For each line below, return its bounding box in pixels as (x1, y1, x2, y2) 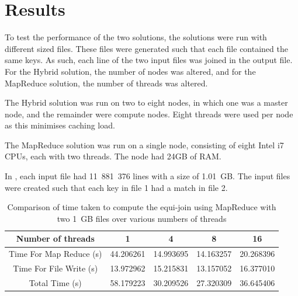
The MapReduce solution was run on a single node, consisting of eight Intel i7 (5, 138, 284, 151)
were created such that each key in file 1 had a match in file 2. (5, 181, 228, 193)
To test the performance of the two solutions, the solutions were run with (5, 31, 267, 43)
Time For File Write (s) (13, 262, 98, 274)
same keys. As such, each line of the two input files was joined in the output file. (5, 54, 293, 66)
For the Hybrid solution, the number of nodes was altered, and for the (5, 65, 256, 77)
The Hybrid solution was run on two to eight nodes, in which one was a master (5, 96, 288, 109)
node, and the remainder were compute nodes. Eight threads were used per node (5, 107, 293, 120)
